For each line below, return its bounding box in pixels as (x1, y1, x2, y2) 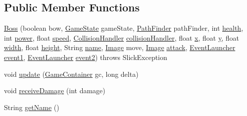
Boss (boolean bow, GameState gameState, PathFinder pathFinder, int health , (4, 23, 244, 33)
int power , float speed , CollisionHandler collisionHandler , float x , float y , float (4, 32, 239, 43)
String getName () (4, 102, 59, 112)
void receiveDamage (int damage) (4, 85, 105, 96)
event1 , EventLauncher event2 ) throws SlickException (4, 52, 167, 62)
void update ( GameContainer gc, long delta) (4, 68, 139, 79)
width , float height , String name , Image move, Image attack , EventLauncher (4, 42, 236, 53)
